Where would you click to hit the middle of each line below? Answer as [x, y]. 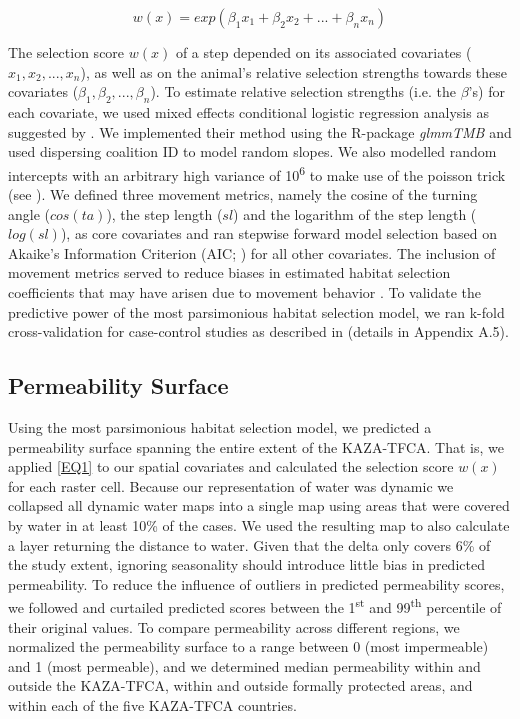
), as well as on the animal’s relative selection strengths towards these [294, 71]
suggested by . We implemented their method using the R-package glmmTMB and [260, 131]
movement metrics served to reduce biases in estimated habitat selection [229, 272]
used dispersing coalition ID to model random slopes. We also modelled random [252, 151]
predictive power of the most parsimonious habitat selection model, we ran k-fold [256, 311]
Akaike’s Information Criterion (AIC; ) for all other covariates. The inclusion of [252, 252]
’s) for [486, 91]
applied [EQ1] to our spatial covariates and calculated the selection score [231, 466]
